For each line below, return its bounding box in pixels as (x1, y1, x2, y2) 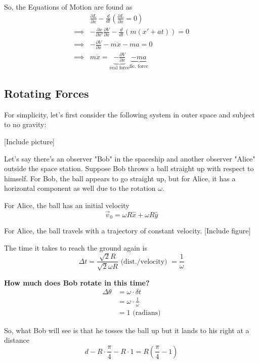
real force (109, 65, 130, 71)
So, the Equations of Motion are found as (4, 2, 133, 12)
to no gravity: (4, 119, 47, 130)
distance (4, 335, 29, 345)
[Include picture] (4, 136, 55, 147)
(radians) (133, 309, 161, 316)
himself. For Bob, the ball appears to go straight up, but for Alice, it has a (4, 173, 236, 183)
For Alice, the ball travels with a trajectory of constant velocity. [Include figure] (4, 225, 251, 236)
